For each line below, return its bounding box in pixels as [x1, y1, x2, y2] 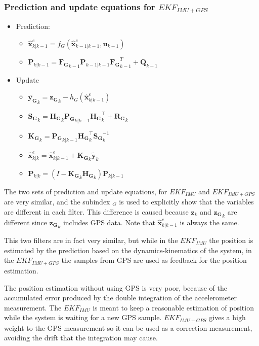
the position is [209, 235, 253, 246]
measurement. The [4, 302, 62, 313]
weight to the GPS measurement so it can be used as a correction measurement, [4, 322, 252, 333]
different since [4, 217, 47, 227]
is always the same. [180, 217, 239, 227]
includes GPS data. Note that [63, 217, 155, 227]
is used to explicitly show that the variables [119, 196, 254, 206]
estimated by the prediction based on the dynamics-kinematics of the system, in [4, 245, 252, 255]
